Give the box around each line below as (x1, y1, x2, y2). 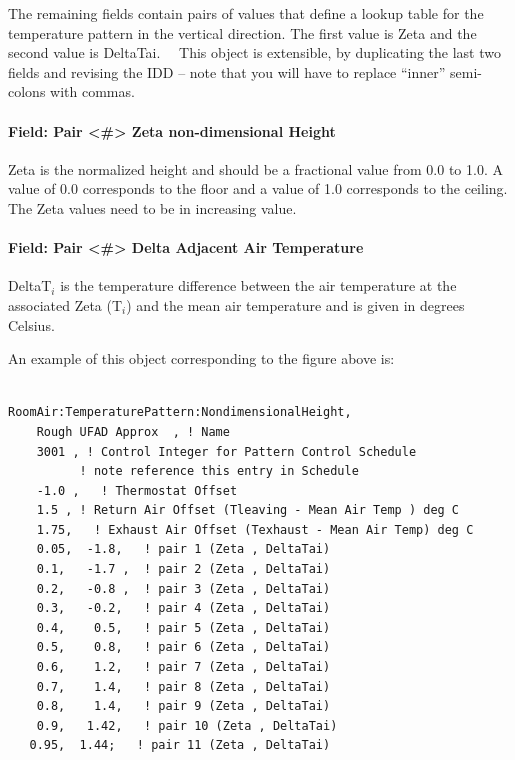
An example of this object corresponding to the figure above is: (8, 348, 395, 369)
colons (8, 81, 46, 102)
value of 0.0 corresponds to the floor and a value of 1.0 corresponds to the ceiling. (8, 178, 508, 199)
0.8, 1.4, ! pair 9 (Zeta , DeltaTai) (36, 699, 331, 714)
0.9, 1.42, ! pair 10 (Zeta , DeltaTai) (36, 718, 338, 733)
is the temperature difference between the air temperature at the (60, 275, 457, 296)
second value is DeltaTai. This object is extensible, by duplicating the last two (8, 42, 501, 63)
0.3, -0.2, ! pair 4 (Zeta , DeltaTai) (36, 601, 331, 616)
